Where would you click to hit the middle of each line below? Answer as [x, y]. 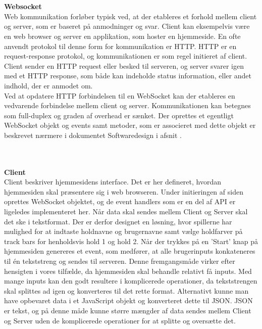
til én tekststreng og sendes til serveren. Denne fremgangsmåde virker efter [120, 261]
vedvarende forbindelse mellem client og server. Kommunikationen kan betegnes [127, 105]
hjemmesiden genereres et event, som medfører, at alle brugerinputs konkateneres [130, 251]
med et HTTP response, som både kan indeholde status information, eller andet [128, 76]
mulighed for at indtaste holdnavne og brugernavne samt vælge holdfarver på [123, 231]
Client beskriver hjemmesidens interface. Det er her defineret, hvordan [113, 182]
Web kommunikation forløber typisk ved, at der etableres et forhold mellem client [130, 16]
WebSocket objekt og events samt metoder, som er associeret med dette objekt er [130, 125]
